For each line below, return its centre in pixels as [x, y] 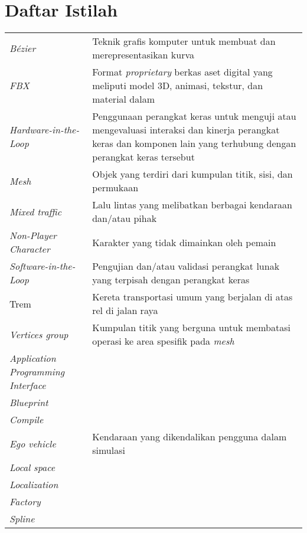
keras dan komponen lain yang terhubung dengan [194, 143]
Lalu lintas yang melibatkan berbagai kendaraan [192, 205]
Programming [37, 372]
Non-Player [33, 236]
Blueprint [29, 403]
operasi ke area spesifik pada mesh [163, 341]
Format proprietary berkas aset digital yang [182, 72]
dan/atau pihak [125, 218]
